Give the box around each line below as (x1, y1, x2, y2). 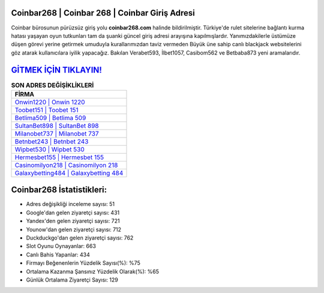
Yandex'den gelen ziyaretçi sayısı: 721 (26, 217, 120, 225)
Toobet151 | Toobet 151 (14, 106, 79, 114)
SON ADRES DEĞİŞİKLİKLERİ (11, 81, 94, 89)
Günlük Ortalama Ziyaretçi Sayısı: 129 (26, 276, 118, 283)
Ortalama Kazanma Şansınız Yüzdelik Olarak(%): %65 (26, 268, 159, 275)
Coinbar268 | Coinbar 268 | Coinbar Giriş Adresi (11, 8, 195, 18)
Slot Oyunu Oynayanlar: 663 (26, 243, 96, 250)
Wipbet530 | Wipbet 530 (14, 145, 85, 153)
